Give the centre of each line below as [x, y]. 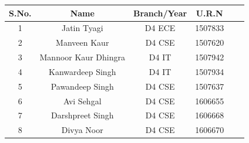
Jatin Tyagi [82, 28]
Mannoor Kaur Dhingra [82, 57]
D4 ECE [160, 28]
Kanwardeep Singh [83, 71]
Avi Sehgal [82, 101]
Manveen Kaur [83, 42]
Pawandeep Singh [82, 86]
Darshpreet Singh [82, 115]
